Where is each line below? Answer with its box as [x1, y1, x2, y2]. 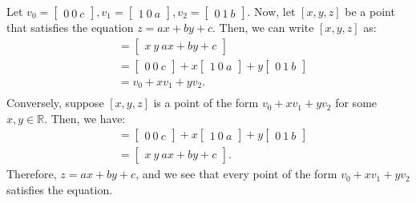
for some [335, 94, 378, 111]
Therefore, [6, 165, 57, 182]
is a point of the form [153, 94, 259, 111]
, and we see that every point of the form [135, 165, 337, 182]
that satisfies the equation [6, 19, 134, 35]
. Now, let [247, 3, 296, 19]
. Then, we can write [212, 19, 314, 35]
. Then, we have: [44, 109, 126, 126]
